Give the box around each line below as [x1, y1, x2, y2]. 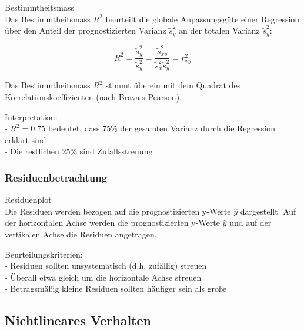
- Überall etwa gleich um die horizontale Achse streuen [5, 270, 202, 283]
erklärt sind [5, 133, 46, 146]
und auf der [229, 216, 272, 229]
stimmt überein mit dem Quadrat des [105, 79, 241, 91]
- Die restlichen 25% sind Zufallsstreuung [5, 145, 153, 157]
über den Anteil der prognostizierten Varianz [5, 24, 166, 37]
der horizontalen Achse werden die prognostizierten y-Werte [5, 216, 220, 229]
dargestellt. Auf [240, 204, 296, 217]
